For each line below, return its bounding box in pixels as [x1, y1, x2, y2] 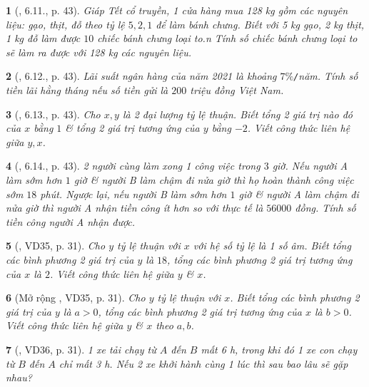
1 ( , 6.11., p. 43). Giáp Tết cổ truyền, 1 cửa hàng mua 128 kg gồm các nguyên [6, 3, 348, 17]
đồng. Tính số [295, 200, 356, 215]
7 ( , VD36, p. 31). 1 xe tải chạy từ [6, 341, 156, 356]
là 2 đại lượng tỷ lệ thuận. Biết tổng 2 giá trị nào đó [122, 106, 353, 121]
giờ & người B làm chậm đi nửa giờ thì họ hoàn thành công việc [74, 172, 354, 187]
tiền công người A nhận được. [6, 214, 136, 229]
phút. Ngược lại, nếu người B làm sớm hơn [40, 186, 227, 201]
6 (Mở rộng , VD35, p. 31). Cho [6, 290, 146, 305]
